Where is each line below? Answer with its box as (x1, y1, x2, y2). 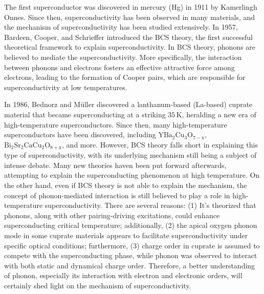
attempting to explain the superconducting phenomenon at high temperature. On (4, 170, 260, 180)
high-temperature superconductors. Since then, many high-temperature (4, 119, 227, 130)
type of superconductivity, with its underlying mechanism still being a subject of (4, 150, 257, 160)
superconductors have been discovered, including (4, 129, 156, 140)
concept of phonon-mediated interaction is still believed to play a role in (4, 190, 230, 200)
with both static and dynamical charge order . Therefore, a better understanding (4, 260, 255, 270)
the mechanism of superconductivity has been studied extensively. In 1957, (4, 22, 238, 32)
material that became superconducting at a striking (4, 109, 166, 119)
